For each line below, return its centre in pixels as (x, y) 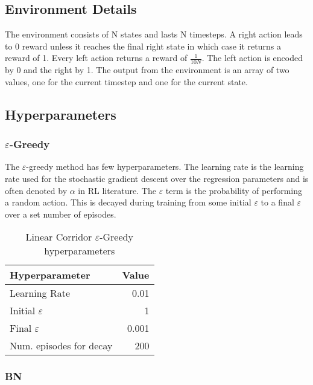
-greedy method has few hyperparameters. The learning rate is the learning (165, 167)
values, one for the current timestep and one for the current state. (126, 81)
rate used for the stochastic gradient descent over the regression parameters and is (157, 178)
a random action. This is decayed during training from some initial (128, 202)
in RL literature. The (117, 190)
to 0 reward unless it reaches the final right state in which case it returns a (143, 46)
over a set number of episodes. (61, 214)
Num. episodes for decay (61, 346)
